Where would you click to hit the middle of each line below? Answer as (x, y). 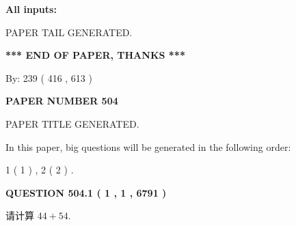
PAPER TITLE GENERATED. (72, 123)
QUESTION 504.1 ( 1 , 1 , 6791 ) (86, 192)
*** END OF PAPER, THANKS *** (95, 55)
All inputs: (31, 9)
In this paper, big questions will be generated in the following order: (148, 146)
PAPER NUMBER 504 (62, 101)
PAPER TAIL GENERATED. (69, 32)
